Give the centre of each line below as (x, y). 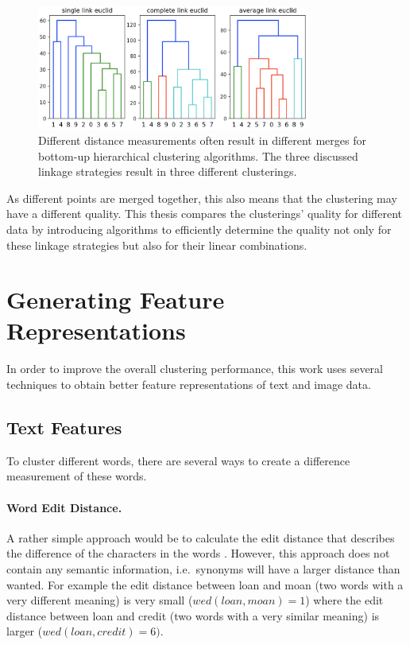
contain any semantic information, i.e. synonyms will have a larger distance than (203, 568)
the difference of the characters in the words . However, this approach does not (198, 553)
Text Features (64, 427)
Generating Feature (116, 299)
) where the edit (344, 600)
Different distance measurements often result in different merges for (202, 140)
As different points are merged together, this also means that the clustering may (202, 198)
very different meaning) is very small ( (100, 600)
